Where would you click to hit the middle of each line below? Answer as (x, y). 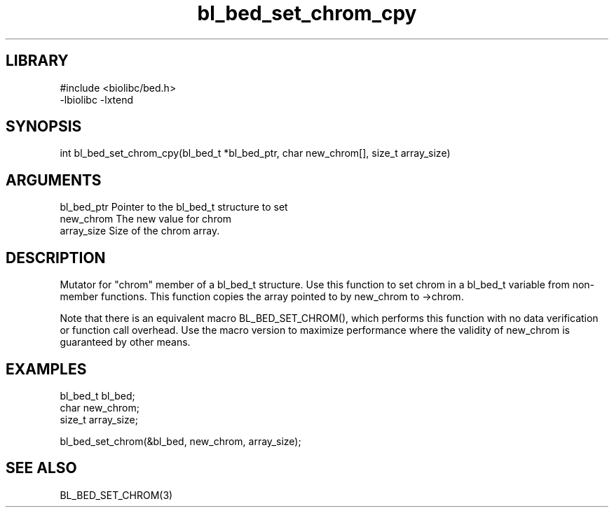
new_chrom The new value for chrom (146, 219)
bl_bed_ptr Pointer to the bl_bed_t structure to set (174, 207)
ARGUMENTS (54, 180)
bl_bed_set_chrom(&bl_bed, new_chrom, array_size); (180, 441)
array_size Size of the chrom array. (140, 231)
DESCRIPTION (56, 258)
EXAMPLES (46, 369)
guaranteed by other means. (125, 342)
